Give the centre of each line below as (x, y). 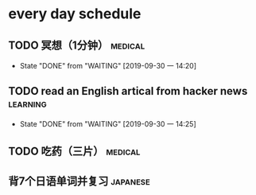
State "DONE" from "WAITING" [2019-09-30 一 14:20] (108, 66)
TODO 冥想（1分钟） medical (77, 45)
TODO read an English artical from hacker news (128, 91)
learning (27, 104)
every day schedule (75, 14)
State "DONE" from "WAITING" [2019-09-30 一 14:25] (108, 123)
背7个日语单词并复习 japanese (80, 181)
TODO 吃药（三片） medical (74, 152)
